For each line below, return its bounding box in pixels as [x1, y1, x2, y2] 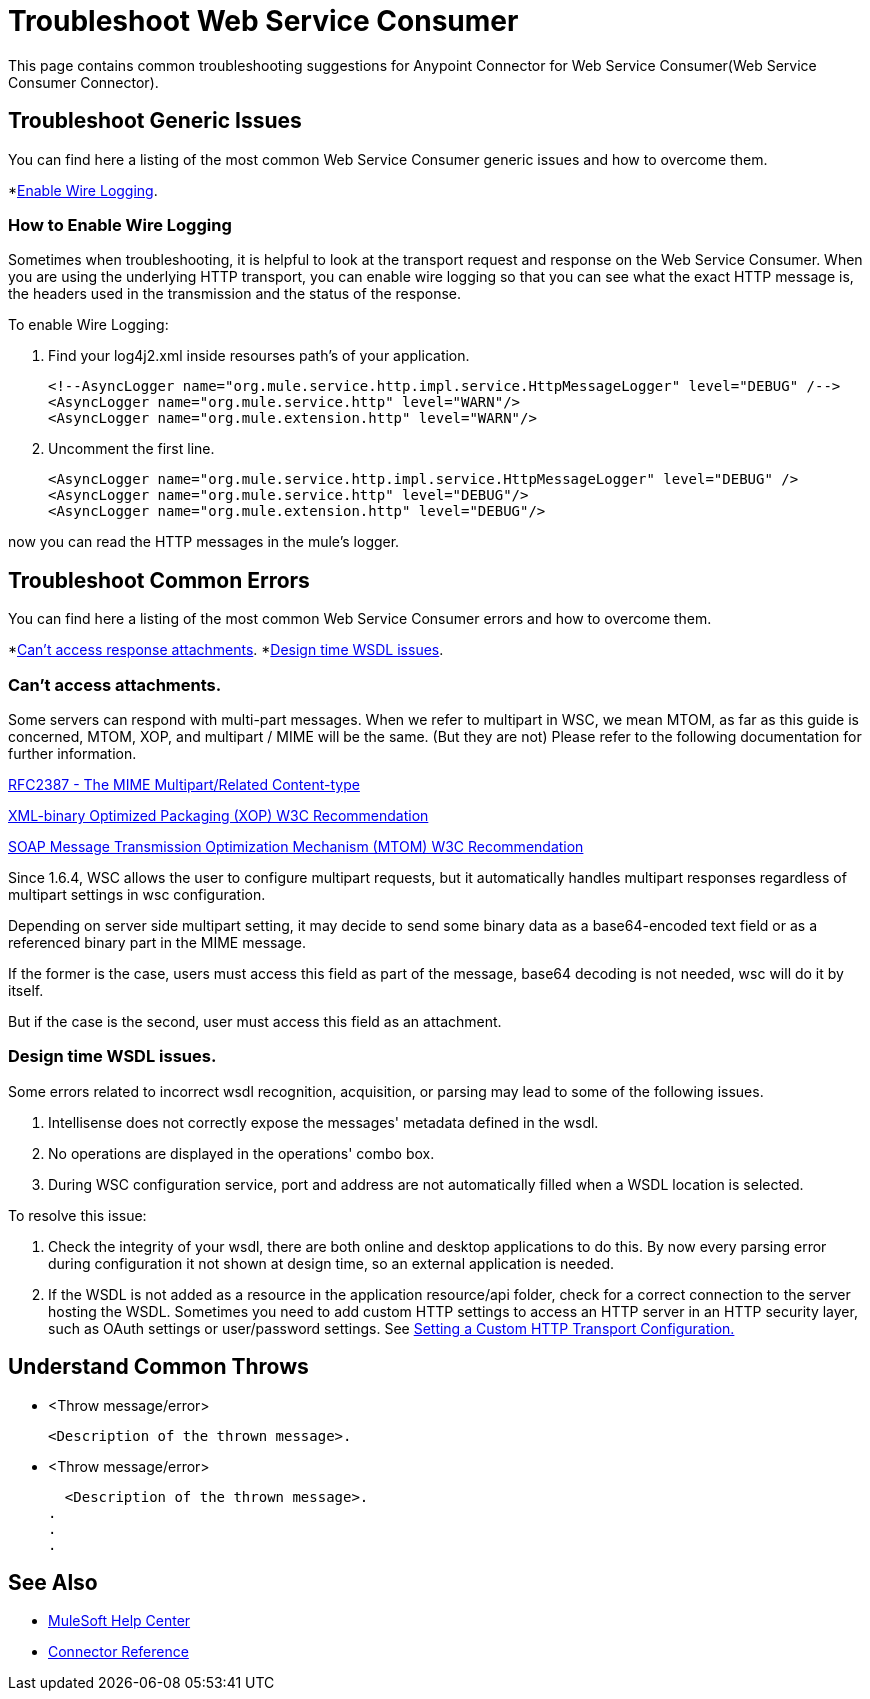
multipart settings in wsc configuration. [8, 885, 266, 903]
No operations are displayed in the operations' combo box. [48, 1144, 435, 1162]
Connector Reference [48, 1643, 189, 1661]
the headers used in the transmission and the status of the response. [8, 285, 461, 303]
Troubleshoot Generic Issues [8, 108, 302, 134]
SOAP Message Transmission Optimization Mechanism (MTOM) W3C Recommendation [8, 837, 584, 855]
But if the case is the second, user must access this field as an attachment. [8, 1012, 502, 1030]
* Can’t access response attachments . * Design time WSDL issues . [8, 641, 444, 659]
